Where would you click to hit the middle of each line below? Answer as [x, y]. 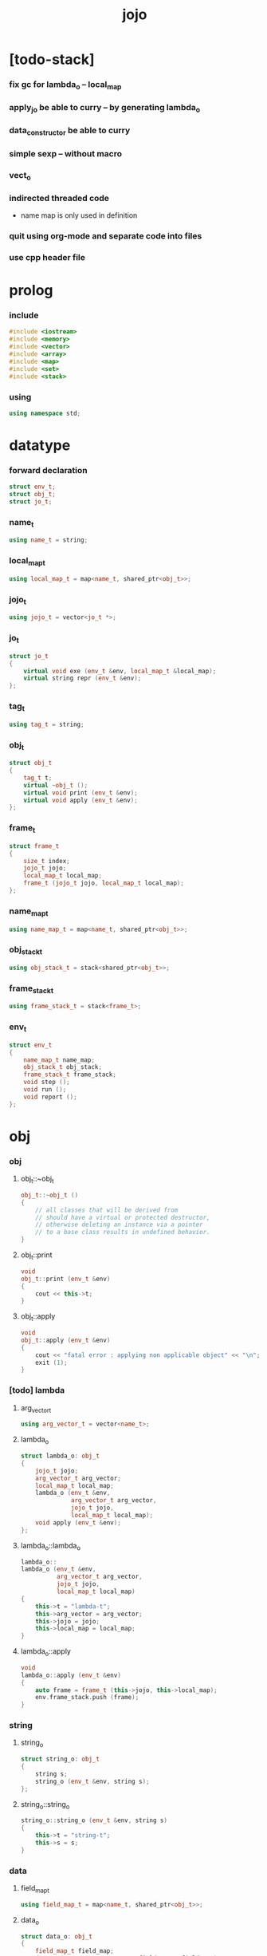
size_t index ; [47, 861]
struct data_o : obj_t [57, 1936]
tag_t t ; [38, 778]
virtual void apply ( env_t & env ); [80, 800]
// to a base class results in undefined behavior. [123, 1232]
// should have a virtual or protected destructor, [123, 1217]
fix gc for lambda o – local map [65, 85]
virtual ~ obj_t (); [56, 785]
